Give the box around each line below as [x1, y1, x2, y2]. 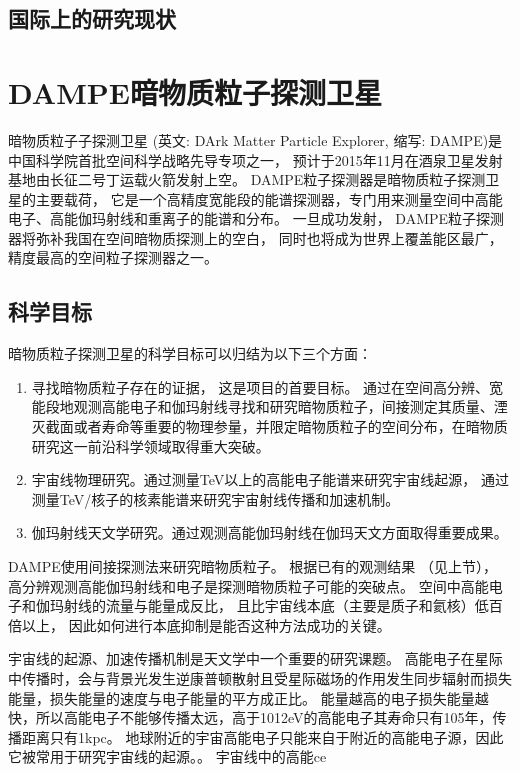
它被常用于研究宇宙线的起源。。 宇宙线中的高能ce [8, 746, 327, 767]
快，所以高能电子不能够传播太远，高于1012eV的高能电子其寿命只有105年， [8, 707, 493, 728]
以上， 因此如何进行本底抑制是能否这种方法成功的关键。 [21, 614, 391, 635]
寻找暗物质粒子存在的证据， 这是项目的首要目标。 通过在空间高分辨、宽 [31, 376, 504, 397]
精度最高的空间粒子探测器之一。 [8, 247, 218, 268]
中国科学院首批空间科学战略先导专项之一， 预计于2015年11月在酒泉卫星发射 [8, 149, 503, 170]
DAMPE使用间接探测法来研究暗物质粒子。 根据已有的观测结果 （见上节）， [8, 556, 498, 577]
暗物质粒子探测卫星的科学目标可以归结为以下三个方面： [8, 343, 372, 364]
